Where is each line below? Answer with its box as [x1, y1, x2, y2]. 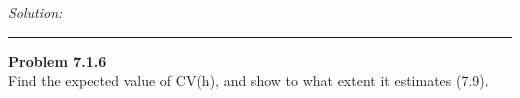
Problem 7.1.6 [8, 50, 107, 71]
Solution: [8, 2, 63, 22]
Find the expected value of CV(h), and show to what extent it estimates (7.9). [8, 70, 489, 91]
